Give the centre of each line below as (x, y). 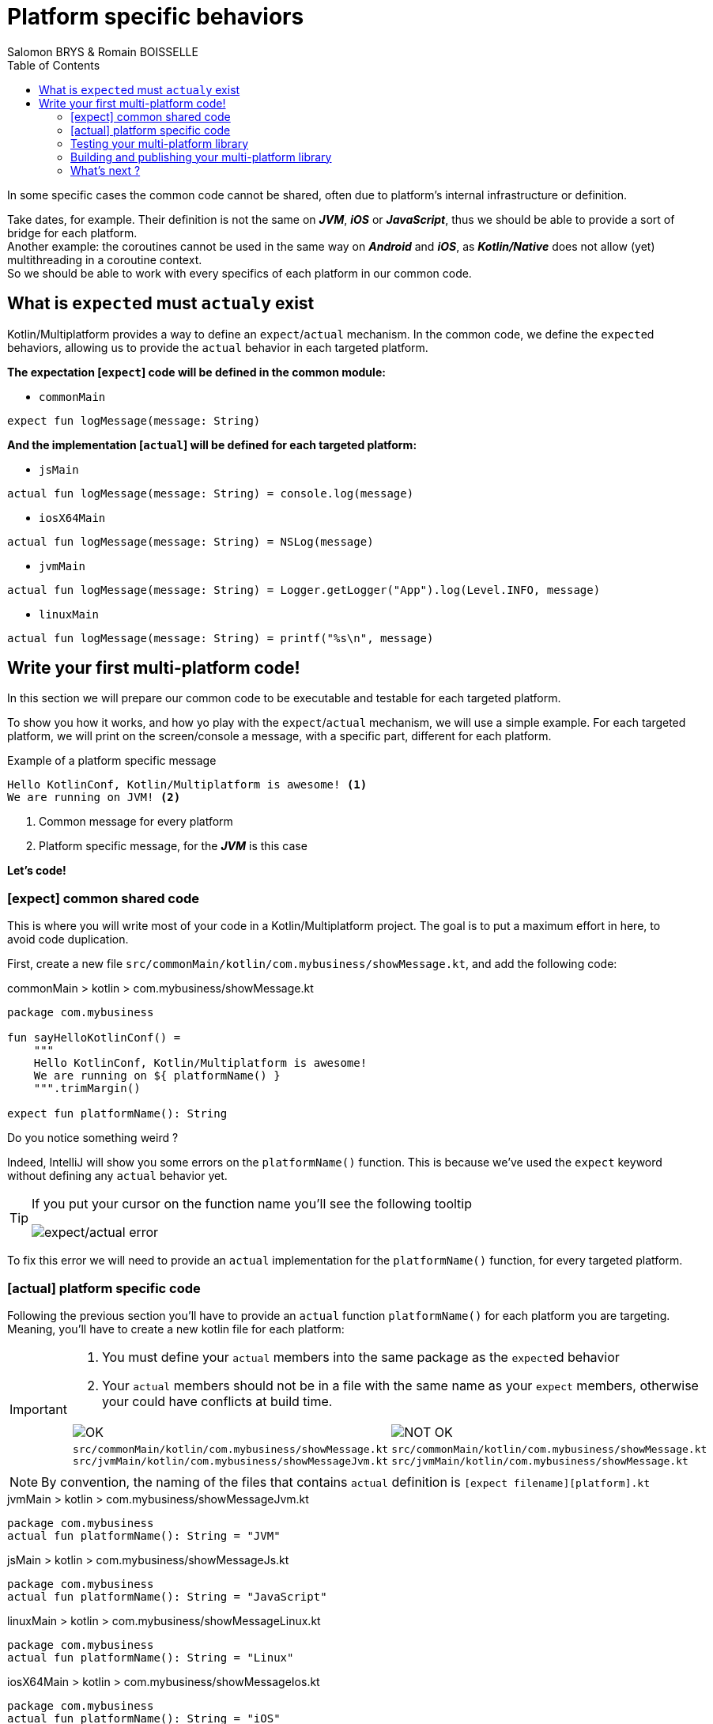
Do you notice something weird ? (93, 1138)
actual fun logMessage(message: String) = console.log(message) (211, 493)
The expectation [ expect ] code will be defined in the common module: (196, 372)
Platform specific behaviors (156, 17)
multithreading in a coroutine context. (105, 259)
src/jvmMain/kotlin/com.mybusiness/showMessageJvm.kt (230, 1461)
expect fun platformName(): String (117, 1114)
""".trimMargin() (87, 1089)
